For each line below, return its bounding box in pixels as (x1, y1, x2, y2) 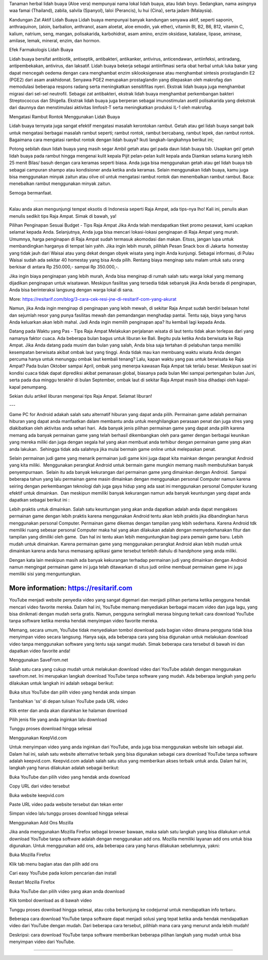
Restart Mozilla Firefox (9, 879, 55, 885)
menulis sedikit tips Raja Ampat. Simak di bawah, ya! (9, 213, 117, 219)
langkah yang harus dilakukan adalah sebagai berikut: (9, 765, 120, 771)
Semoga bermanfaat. (9, 189, 53, 196)
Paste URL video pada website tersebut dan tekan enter (9, 801, 124, 807)
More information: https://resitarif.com (9, 584, 133, 593)
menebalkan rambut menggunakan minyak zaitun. (9, 180, 112, 186)
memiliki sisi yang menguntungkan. (9, 571, 81, 577)
